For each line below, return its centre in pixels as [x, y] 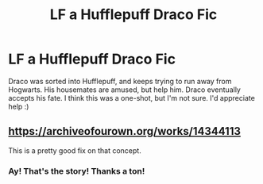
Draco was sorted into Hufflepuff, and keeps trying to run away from [120, 81]
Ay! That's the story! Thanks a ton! [77, 171]
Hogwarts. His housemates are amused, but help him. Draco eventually [124, 90]
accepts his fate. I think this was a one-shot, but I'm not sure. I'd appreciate [132, 98]
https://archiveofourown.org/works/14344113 [124, 131]
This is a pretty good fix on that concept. [75, 150]
